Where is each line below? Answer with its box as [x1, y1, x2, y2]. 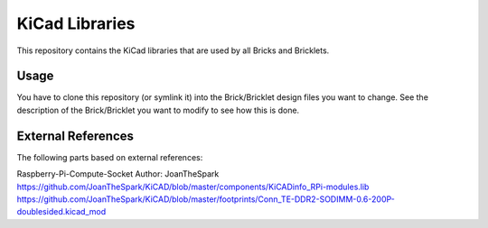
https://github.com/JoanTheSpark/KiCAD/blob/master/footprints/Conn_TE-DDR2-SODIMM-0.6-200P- [16, 194, 395, 205]
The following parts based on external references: [16, 151, 203, 162]
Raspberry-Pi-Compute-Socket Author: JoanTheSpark [16, 169, 220, 179]
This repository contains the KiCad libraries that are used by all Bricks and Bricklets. [16, 45, 330, 56]
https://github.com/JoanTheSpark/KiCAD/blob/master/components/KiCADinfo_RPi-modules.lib [16, 181, 370, 192]
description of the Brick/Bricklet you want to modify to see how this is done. [16, 105, 300, 115]
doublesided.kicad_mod [16, 206, 107, 217]
